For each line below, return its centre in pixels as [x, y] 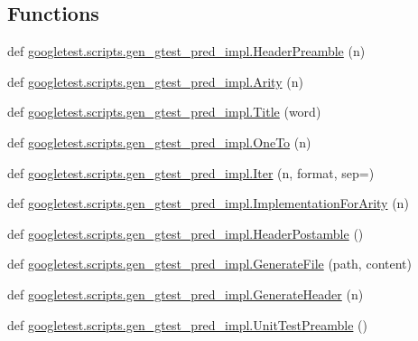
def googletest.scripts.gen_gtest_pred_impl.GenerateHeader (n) [186, 294]
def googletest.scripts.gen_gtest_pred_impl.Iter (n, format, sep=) [191, 172]
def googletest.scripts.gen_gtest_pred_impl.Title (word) [164, 112]
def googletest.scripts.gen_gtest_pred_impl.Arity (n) [155, 81]
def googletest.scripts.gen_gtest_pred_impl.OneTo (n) [159, 142]
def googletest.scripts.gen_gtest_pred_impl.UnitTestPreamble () [187, 324]
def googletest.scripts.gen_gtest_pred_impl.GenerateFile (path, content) [209, 264]
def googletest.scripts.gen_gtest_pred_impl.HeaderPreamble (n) [186, 51]
